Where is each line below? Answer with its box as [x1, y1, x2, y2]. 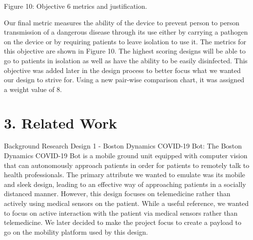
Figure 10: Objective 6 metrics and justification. [4, 1, 147, 11]
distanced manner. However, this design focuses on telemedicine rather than [4, 188, 231, 199]
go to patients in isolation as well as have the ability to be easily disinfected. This [4, 55, 248, 65]
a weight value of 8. [4, 84, 62, 94]
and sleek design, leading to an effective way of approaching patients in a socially [4, 179, 246, 189]
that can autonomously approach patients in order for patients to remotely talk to [4, 160, 250, 170]
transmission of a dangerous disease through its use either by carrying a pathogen [4, 27, 248, 37]
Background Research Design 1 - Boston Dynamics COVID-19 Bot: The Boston [4, 141, 242, 151]
